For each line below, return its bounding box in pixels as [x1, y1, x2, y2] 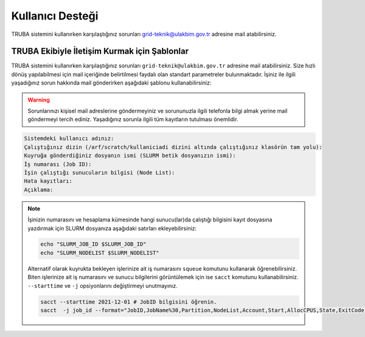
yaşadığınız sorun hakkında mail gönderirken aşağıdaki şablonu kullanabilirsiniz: [11, 79, 212, 86]
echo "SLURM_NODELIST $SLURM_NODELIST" [40, 249, 159, 256]
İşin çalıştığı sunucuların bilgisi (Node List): [24, 169, 175, 176]
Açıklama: [24, 186, 54, 193]
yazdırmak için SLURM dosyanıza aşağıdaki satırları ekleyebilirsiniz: [27, 224, 197, 232]
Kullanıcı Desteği [11, 9, 99, 23]
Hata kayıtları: [24, 178, 73, 185]
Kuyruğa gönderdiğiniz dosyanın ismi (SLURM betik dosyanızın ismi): [24, 152, 236, 159]
